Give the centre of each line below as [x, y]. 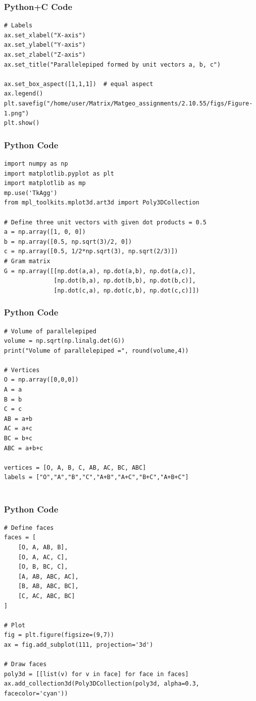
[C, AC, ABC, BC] [47, 596]
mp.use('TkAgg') [31, 193]
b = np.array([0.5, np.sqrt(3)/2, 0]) [68, 242]
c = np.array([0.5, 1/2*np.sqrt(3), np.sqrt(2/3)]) [91, 251]
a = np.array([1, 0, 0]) [45, 232]
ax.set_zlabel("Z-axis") [45, 55]
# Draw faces [25, 664]
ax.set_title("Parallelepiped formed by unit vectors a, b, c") [112, 64]
